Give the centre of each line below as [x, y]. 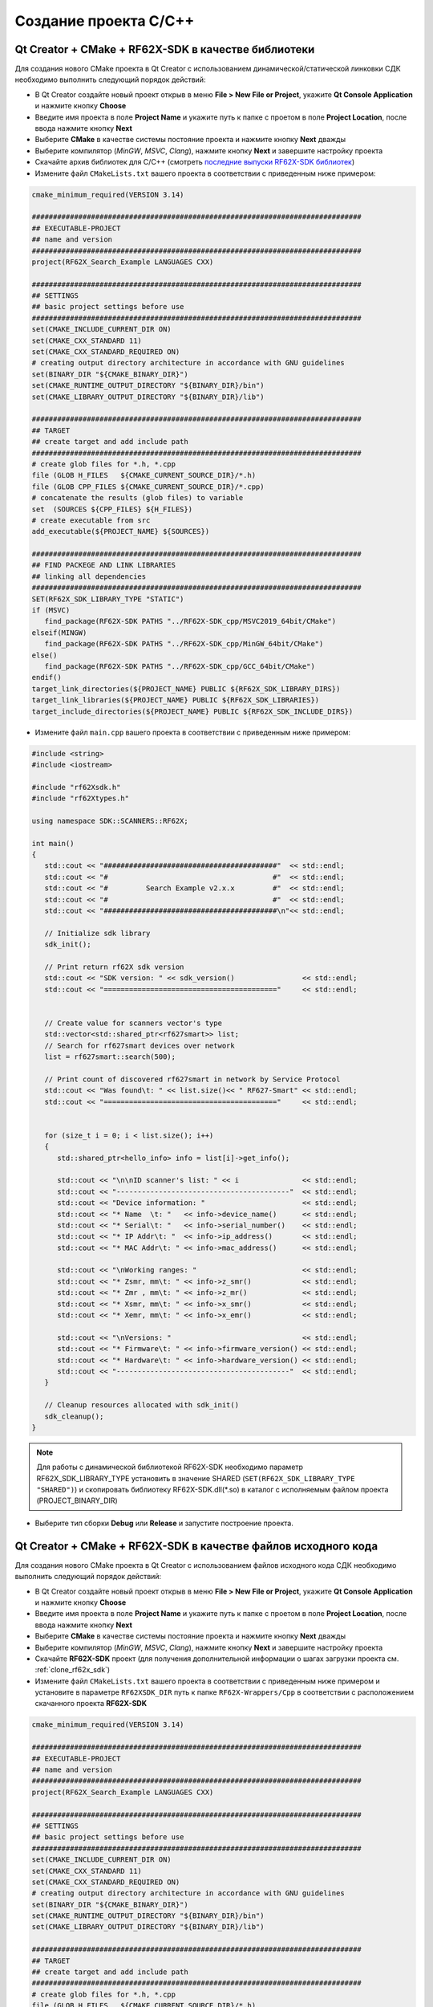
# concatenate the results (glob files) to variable [138, 498]
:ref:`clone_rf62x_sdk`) [73, 1670]
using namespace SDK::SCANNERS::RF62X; [110, 820]
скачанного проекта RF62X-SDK [91, 1704]
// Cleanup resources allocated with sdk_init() [142, 1405]
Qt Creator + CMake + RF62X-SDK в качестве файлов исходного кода [196, 1546]
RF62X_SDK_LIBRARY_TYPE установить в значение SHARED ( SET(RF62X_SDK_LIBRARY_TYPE [196, 1478]
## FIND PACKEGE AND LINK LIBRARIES [104, 565]
